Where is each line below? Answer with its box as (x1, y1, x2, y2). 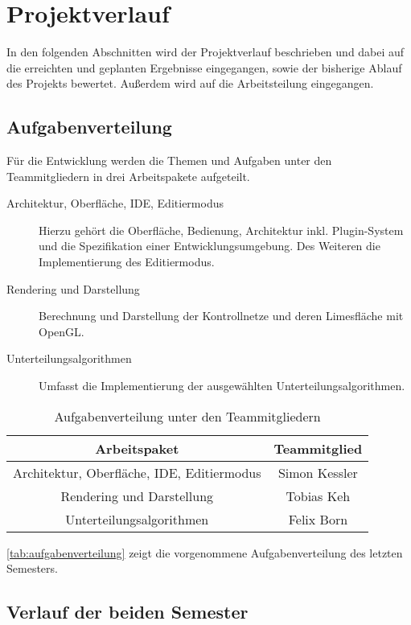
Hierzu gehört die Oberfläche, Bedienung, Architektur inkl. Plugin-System (39, 221, 404, 238)
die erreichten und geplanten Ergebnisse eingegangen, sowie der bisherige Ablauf (6, 59, 402, 76)
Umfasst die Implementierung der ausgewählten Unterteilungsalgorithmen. (39, 377, 405, 394)
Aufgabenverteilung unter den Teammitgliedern (54, 406, 321, 426)
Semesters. (6, 560, 58, 577)
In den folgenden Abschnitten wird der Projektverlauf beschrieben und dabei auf (6, 43, 405, 60)
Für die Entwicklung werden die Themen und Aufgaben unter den (6, 152, 332, 169)
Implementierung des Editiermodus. (39, 253, 215, 270)
